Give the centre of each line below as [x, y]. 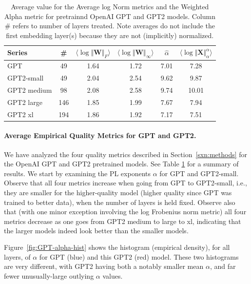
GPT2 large [25, 102]
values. [113, 275]
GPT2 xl [20, 114]
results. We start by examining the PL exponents [77, 173]
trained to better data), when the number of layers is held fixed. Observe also [120, 202]
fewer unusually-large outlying [49, 275]
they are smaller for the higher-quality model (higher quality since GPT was [118, 193]
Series [18, 52]
